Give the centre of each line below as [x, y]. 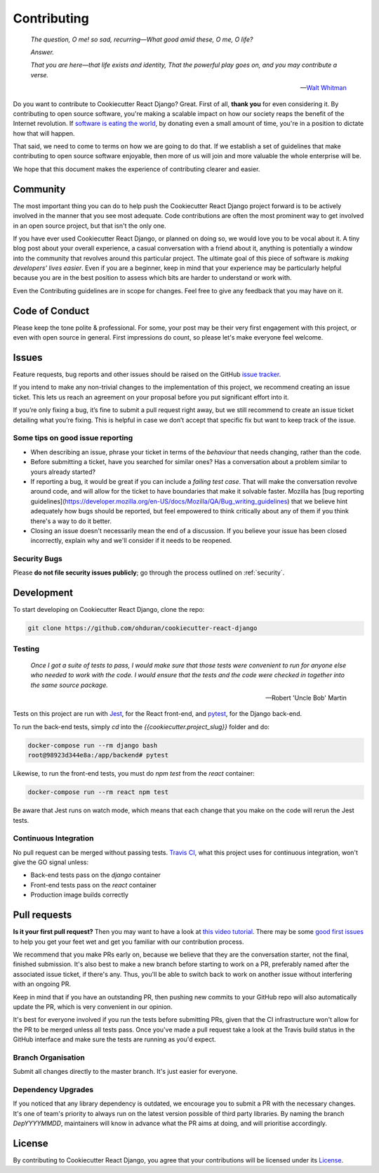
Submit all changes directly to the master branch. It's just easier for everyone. [125, 1072]
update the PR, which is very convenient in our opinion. [93, 1006]
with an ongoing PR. [42, 984]
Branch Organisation [49, 1057]
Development [43, 593]
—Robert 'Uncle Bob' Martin [306, 698]
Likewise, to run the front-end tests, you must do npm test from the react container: [134, 774]
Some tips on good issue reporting [73, 438]
